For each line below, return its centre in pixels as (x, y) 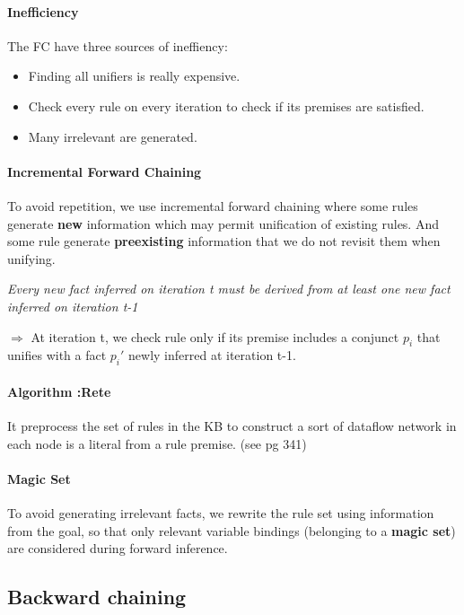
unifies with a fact (57, 355)
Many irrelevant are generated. (113, 136)
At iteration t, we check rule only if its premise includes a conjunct (215, 336)
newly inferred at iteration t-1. (212, 355)
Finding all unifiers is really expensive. (134, 76)
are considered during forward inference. (118, 548)
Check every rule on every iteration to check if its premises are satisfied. (226, 105)
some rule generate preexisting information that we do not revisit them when (224, 241)
